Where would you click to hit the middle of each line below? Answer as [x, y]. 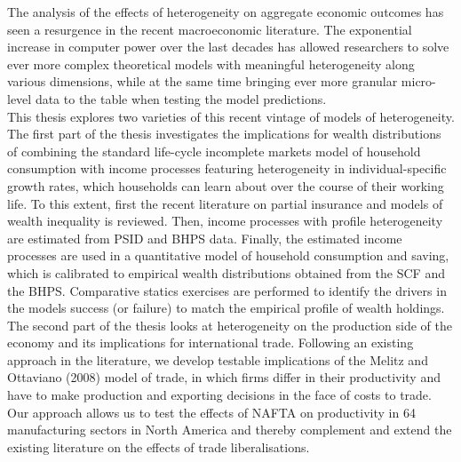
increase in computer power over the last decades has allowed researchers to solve [228, 47]
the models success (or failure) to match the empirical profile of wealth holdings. [226, 308]
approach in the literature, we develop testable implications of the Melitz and [218, 359]
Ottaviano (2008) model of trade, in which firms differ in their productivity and [224, 377]
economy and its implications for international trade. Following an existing [211, 343]
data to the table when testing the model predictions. [181, 98]
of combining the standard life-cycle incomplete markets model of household [214, 151]
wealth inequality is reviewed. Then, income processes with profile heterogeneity [225, 221]
